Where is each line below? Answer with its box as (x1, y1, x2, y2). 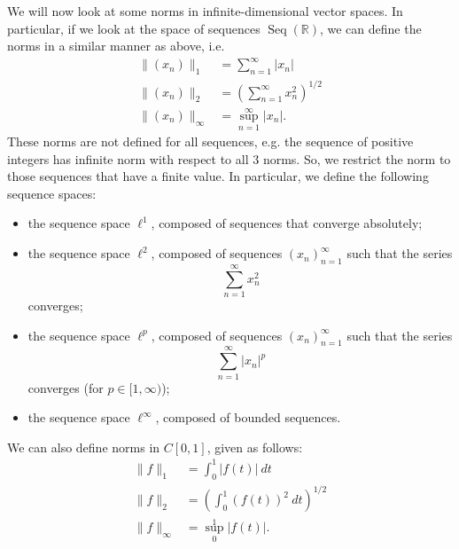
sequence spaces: (7, 184, 97, 202)
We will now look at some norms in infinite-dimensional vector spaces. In (7, 2, 403, 20)
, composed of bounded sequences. (155, 408, 341, 427)
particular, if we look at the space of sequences (7, 19, 261, 37)
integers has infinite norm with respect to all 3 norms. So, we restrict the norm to (7, 149, 451, 168)
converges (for (27, 378, 104, 396)
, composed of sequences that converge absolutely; (151, 214, 423, 232)
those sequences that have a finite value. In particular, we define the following (7, 167, 429, 185)
